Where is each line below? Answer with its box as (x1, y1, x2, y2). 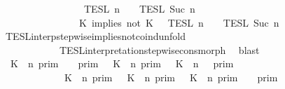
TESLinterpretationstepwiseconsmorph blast (59, 42, 260, 57)
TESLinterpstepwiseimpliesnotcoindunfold (5, 29, 186, 43)
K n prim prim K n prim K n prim (10, 56, 234, 71)
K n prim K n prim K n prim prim (64, 69, 278, 84)
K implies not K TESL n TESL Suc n (78, 15, 279, 29)
